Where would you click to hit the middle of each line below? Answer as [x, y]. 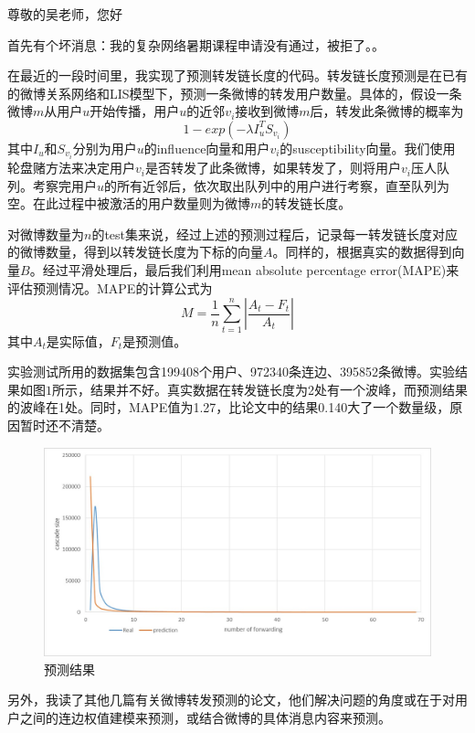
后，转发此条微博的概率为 [387, 111]
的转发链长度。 [306, 203]
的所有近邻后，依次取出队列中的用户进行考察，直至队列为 [277, 185]
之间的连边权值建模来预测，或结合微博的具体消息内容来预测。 [205, 717]
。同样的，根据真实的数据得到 [362, 252]
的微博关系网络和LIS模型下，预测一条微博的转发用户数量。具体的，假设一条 [235, 93]
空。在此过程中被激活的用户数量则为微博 [129, 203]
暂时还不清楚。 [64, 425]
